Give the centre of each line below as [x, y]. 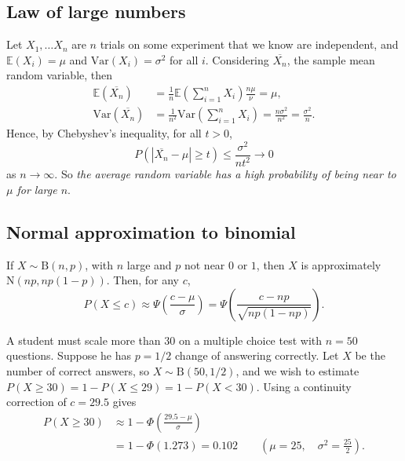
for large [37, 189]
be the [370, 355]
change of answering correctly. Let [257, 355]
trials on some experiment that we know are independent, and [249, 44]
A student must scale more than [84, 340]
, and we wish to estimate [297, 370]
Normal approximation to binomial [151, 231]
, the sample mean [331, 59]
